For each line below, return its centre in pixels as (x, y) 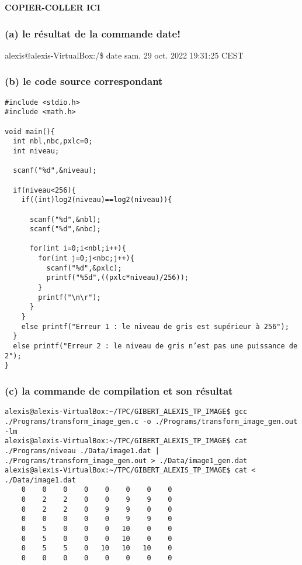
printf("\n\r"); (70, 297)
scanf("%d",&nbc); (65, 229)
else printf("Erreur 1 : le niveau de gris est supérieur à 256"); (155, 326)
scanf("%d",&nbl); (65, 219)
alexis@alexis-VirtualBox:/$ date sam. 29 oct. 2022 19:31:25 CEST (124, 55)
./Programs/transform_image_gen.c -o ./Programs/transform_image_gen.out (151, 421)
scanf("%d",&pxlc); (84, 268)
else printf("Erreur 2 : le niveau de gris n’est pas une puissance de (155, 346)
